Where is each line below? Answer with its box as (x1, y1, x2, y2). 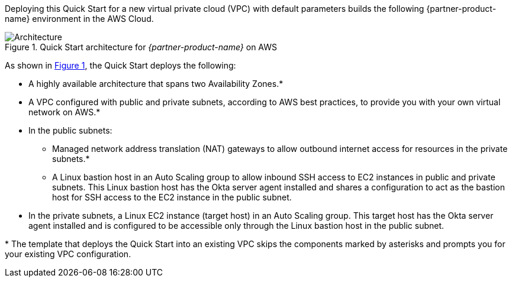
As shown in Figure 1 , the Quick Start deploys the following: (5, 60, 236, 70)
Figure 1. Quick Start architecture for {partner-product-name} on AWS (5, 42, 277, 52)
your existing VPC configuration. (5, 249, 131, 259)
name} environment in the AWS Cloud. (5, 14, 154, 24)
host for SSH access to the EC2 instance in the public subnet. (52, 192, 292, 202)
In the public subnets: (28, 125, 112, 135)
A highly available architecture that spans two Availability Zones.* (28, 79, 284, 89)
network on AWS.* (28, 107, 101, 117)
